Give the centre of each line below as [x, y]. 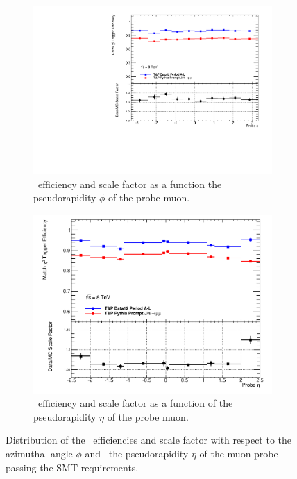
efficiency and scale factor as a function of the [135, 403]
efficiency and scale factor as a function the [130, 184]
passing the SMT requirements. [72, 467]
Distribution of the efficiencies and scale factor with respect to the [149, 440]
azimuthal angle [39, 453]
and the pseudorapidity [137, 453]
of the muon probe [239, 453]
